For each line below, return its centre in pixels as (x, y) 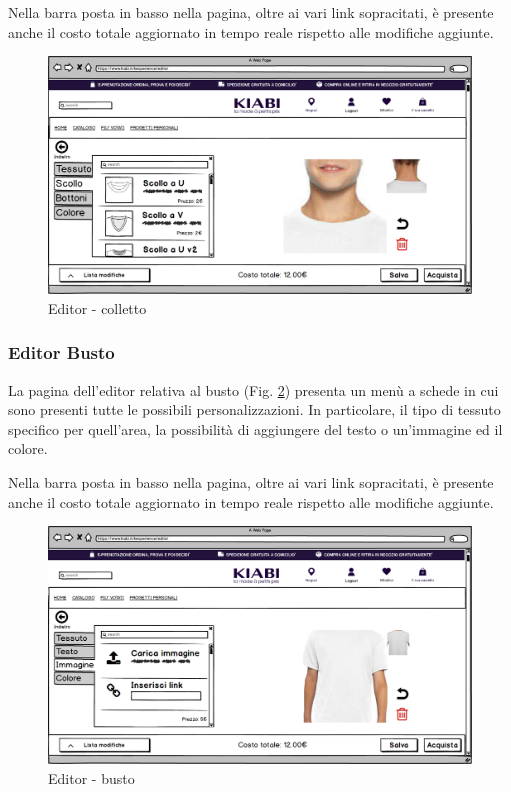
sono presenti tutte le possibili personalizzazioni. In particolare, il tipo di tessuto (254, 409)
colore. (28, 448)
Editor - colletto (97, 307)
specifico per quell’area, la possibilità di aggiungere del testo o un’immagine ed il (255, 428)
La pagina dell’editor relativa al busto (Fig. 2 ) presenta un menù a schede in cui (253, 389)
